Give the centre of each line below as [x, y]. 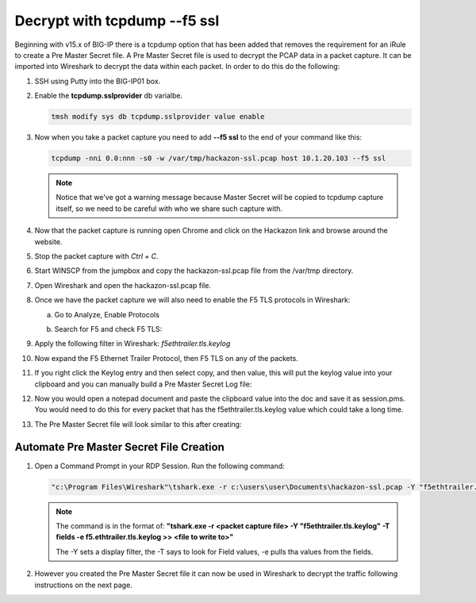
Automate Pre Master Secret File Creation [120, 447]
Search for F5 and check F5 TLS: [108, 328]
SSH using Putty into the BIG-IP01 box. [98, 81]
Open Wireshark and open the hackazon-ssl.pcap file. [123, 285]
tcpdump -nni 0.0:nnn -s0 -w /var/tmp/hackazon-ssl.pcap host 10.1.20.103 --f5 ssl [219, 158]
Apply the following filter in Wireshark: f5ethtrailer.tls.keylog [132, 344]
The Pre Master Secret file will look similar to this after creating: [138, 424]
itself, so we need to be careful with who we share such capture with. [169, 208]
